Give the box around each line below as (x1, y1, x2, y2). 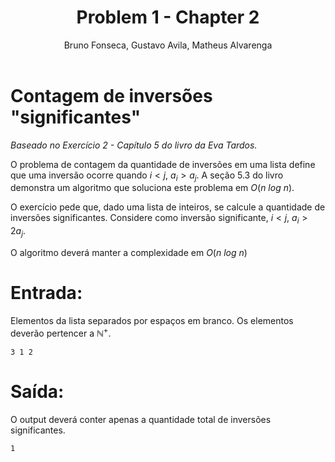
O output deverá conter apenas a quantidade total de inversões (10, 413, 272, 425)
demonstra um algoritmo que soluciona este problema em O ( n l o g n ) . (10, 182, 295, 194)
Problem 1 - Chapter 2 (76, 6, 260, 29)
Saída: (10, 380, 65, 403)
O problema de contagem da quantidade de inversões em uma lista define (10, 158, 316, 170)
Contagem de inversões (10, 84, 213, 107)
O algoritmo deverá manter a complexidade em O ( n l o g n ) (10, 247, 248, 259)
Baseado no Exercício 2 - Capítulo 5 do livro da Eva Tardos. (10, 139, 258, 151)
